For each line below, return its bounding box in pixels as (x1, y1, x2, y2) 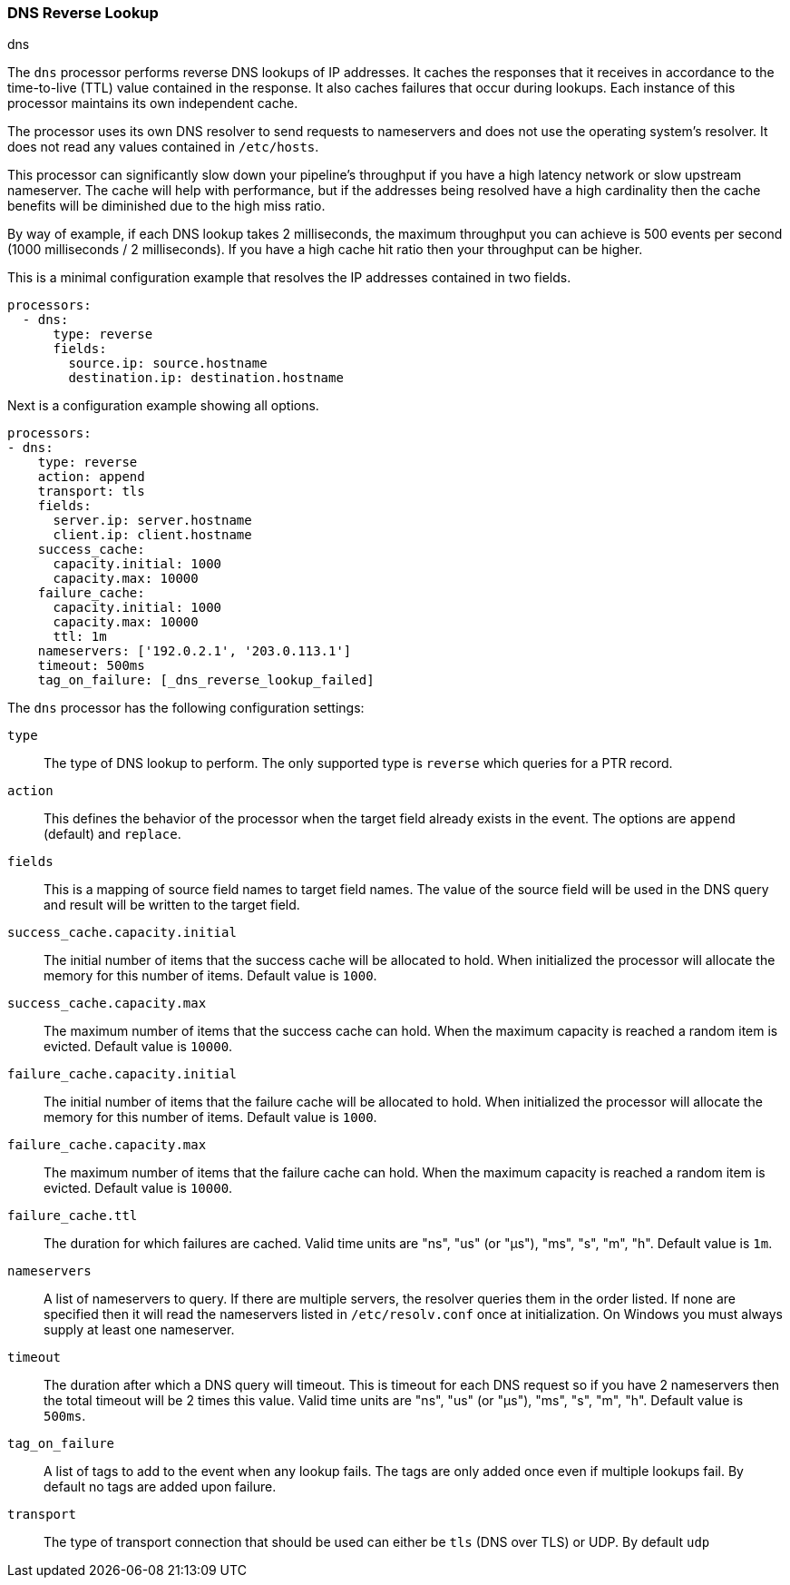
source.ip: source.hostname (68, 356, 268, 371)
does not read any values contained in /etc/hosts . (7, 139, 319, 155)
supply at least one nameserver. (44, 1322, 235, 1338)
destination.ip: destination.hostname (68, 370, 344, 386)
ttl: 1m (53, 629, 107, 645)
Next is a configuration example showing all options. (7, 398, 319, 414)
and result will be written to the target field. (44, 897, 300, 913)
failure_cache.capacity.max (7, 1137, 207, 1153)
